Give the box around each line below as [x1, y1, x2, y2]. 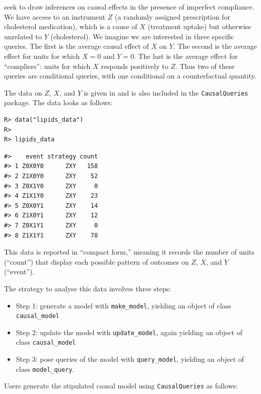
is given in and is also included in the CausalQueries [84, 87, 248, 98]
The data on [4, 87, 42, 98]
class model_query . [16, 363, 75, 374]
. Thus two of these [175, 60, 235, 71]
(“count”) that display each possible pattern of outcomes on [4, 256, 189, 267]
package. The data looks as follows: [4, 97, 113, 108]
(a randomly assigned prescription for [114, 11, 230, 22]
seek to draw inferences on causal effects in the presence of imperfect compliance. [4, 2, 254, 12]
